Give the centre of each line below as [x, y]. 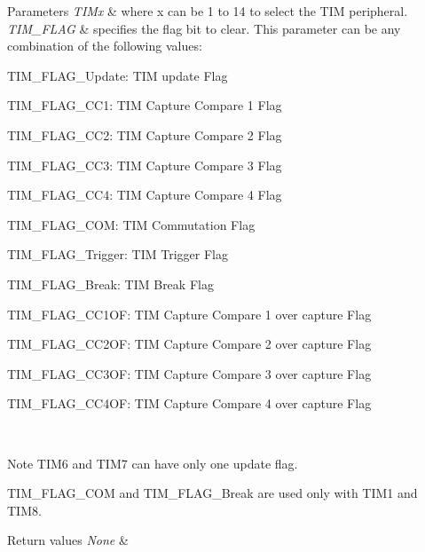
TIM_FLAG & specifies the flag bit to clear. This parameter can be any [204, 28]
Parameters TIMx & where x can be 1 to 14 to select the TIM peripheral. [208, 11]
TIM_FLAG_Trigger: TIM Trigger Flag [118, 254]
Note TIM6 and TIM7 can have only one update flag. [153, 463]
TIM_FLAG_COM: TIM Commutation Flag [131, 224]
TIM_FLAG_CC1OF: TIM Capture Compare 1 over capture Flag [189, 314]
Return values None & [68, 540]
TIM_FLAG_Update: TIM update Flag [118, 75]
